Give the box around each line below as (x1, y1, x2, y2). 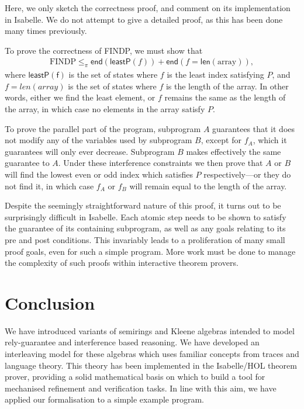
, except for (201, 134, 241, 146)
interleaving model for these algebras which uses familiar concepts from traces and (5, 348, 299, 360)
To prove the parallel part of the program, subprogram (5, 122, 201, 134)
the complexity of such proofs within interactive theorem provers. (5, 257, 239, 269)
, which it (253, 134, 287, 146)
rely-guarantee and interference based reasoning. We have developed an (5, 336, 260, 348)
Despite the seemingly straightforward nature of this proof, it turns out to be (5, 199, 281, 212)
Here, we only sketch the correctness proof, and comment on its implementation (5, 2, 291, 13)
